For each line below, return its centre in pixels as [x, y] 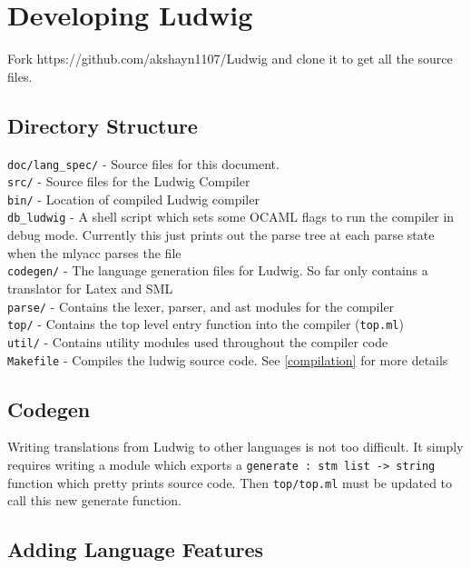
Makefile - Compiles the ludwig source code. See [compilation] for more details [228, 359]
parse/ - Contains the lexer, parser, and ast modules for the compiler [201, 306]
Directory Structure [103, 125]
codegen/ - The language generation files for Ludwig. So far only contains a [218, 270]
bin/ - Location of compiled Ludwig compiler [133, 199]
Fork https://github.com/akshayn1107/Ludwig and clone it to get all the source [230, 59]
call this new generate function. [94, 500]
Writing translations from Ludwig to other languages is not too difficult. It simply [235, 447]
